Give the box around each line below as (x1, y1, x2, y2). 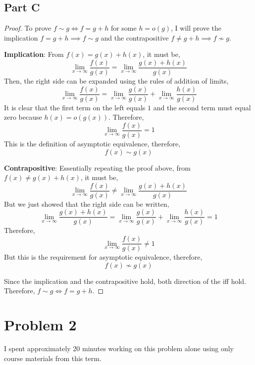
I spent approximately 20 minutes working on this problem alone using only (4, 343, 234, 354)
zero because (4, 112, 42, 122)
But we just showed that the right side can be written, (4, 198, 169, 209)
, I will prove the (171, 23, 221, 33)
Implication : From (4, 49, 64, 59)
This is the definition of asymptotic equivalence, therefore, (4, 138, 181, 148)
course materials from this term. (4, 353, 102, 363)
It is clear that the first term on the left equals (4, 102, 146, 112)
